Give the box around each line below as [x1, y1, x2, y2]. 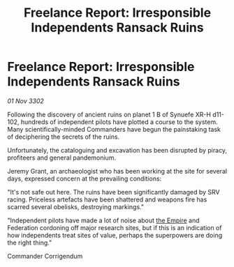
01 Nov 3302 [7, 96, 44, 105]
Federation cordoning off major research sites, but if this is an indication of [7, 223, 222, 231]
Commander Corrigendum [7, 252, 83, 260]
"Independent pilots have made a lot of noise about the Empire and [7, 216, 200, 224]
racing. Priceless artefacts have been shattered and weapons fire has [7, 195, 207, 204]
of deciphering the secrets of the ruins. [7, 132, 120, 141]
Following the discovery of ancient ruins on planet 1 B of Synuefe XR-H [7, 110, 212, 119]
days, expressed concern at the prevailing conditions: [7, 174, 162, 183]
